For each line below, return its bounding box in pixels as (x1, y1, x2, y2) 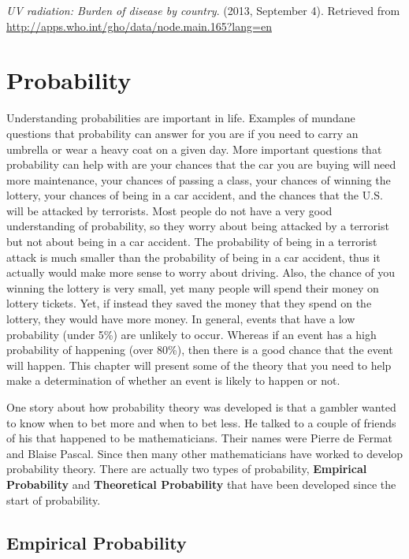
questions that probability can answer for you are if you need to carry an (6, 125, 359, 141)
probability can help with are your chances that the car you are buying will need (6, 156, 396, 173)
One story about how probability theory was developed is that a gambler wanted (6, 399, 396, 415)
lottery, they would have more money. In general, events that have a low (6, 311, 355, 327)
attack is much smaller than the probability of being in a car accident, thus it (6, 248, 381, 265)
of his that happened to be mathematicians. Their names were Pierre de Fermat (6, 430, 393, 446)
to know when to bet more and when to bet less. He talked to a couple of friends (6, 414, 396, 430)
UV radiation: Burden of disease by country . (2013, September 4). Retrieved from (6, 2, 400, 18)
